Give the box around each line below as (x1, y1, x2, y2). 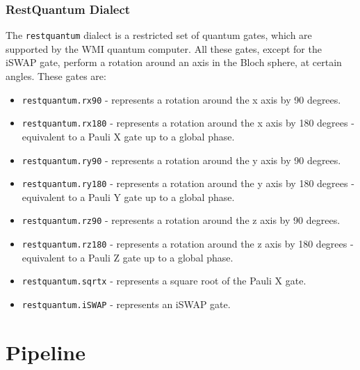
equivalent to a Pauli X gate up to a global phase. (22, 129, 235, 143)
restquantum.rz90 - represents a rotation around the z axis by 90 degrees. (22, 213, 341, 227)
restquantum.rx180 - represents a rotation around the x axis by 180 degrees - (22, 115, 354, 130)
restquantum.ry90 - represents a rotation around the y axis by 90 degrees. (22, 152, 341, 167)
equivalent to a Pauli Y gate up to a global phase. (22, 189, 235, 204)
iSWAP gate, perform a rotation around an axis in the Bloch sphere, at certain (6, 55, 342, 70)
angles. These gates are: (6, 69, 106, 83)
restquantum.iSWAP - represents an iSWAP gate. (22, 297, 231, 312)
